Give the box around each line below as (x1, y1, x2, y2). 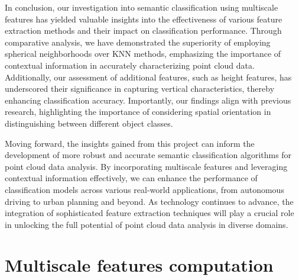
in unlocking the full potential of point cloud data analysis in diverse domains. (5, 218, 288, 230)
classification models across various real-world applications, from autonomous (5, 183, 284, 195)
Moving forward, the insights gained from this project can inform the (5, 137, 255, 149)
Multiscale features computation (5, 253, 274, 277)
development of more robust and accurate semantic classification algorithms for (5, 149, 292, 161)
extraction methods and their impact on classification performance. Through (5, 24, 282, 37)
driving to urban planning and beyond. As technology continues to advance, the (5, 195, 294, 207)
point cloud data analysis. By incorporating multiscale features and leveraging (5, 160, 288, 172)
